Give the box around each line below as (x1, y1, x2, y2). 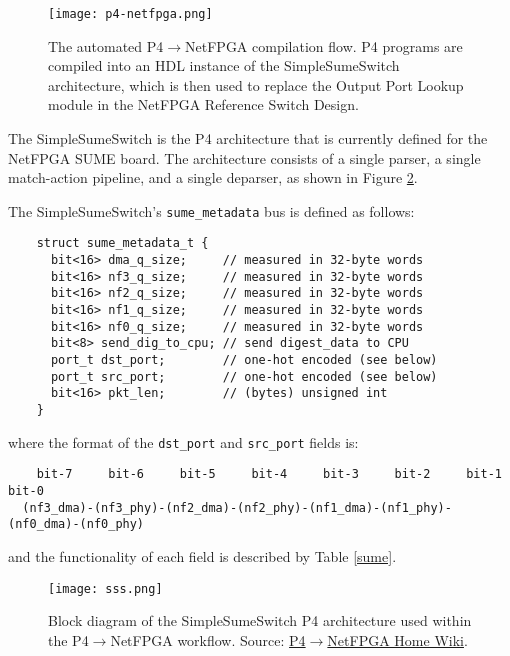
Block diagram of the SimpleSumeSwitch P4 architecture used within (48, 610, 472, 631)
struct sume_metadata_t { (36, 236, 209, 251)
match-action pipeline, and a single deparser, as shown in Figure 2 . (8, 167, 418, 188)
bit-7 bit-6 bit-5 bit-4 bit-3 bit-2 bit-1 (36, 467, 502, 482)
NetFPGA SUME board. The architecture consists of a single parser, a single (8, 147, 481, 168)
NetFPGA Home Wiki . (327, 629, 468, 650)
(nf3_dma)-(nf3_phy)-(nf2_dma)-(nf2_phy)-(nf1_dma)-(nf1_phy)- (22, 500, 452, 515)
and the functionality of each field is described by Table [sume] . (8, 545, 397, 566)
